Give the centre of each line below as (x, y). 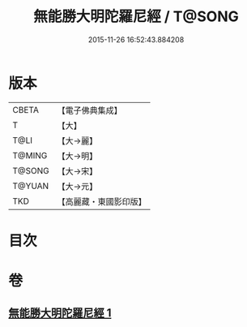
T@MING (30, 155)
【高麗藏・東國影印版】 (102, 201)
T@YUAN (31, 186)
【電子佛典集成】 (90, 110)
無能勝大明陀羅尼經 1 (60, 313)
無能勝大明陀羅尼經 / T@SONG (136, 17)
